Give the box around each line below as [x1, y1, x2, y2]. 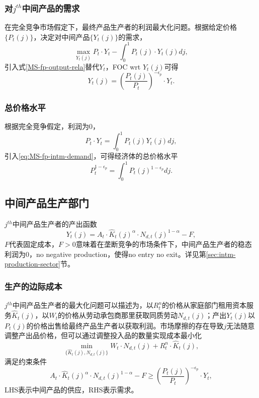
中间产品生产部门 [5, 195, 89, 211]
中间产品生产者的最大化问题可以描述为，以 [12, 300, 153, 310]
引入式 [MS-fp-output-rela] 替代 [5, 61, 100, 72]
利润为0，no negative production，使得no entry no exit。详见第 [5, 248, 206, 259]
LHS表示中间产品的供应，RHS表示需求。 [5, 384, 138, 395]
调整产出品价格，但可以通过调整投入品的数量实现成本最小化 [5, 330, 202, 341]
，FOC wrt [105, 61, 141, 72]
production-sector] [5, 258, 61, 269]
